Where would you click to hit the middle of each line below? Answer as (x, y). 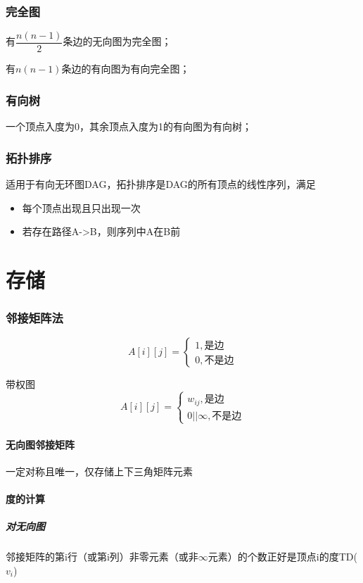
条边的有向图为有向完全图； (126, 69)
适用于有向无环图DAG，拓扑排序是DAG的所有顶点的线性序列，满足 (161, 183)
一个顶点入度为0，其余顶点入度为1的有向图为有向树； (129, 126)
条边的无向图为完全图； (117, 41)
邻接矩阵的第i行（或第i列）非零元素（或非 (102, 557)
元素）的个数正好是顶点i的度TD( (282, 557)
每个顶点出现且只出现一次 (81, 207)
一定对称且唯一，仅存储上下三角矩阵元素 (99, 471)
